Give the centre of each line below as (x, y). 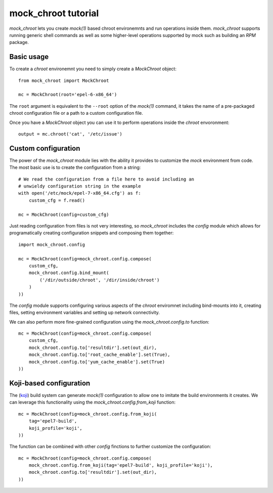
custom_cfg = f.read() (57, 200)
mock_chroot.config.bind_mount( (69, 273)
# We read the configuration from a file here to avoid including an (106, 179)
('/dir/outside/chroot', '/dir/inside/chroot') (100, 280)
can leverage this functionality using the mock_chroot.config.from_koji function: (93, 402)
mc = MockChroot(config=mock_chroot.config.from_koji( (88, 414)
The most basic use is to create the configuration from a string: (75, 167)
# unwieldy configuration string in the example (80, 186)
